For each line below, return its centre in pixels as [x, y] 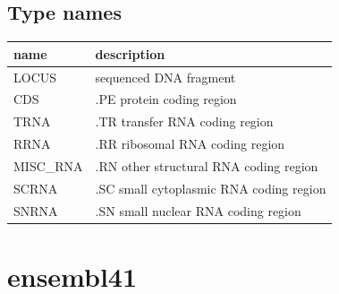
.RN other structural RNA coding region [207, 165]
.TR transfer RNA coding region [184, 121]
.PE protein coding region [166, 99]
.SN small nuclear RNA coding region [198, 210]
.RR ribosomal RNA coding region [190, 144]
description [130, 53]
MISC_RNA [48, 165]
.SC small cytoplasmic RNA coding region [211, 188]
